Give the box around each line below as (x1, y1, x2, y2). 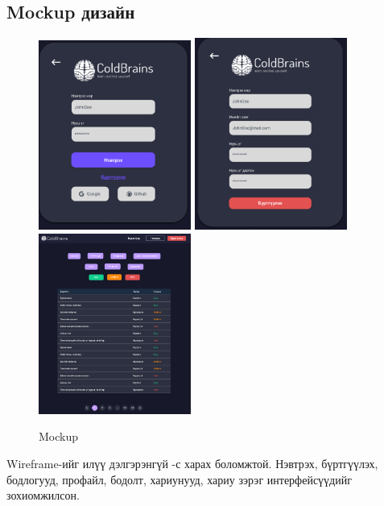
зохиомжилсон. (6, 487, 80, 504)
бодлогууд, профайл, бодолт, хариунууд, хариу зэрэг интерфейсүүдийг (6, 471, 352, 487)
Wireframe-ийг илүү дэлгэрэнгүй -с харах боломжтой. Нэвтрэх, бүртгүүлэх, (6, 454, 378, 471)
